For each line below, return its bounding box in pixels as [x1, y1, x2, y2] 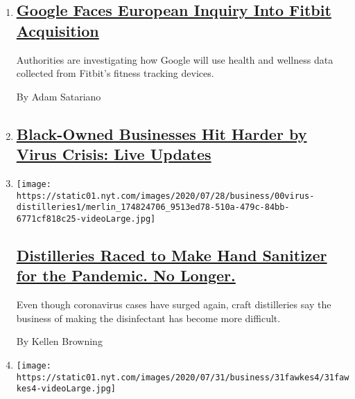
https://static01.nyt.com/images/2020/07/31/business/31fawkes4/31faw [16, 372, 349, 382]
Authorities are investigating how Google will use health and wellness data [16, 52, 334, 66]
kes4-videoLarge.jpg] [16, 384, 116, 394]
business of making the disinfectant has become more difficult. [16, 310, 281, 325]
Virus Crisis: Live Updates [16, 143, 211, 165]
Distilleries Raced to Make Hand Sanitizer [16, 244, 327, 265]
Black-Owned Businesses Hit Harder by [16, 123, 307, 144]
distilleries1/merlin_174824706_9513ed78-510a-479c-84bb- [16, 202, 290, 213]
